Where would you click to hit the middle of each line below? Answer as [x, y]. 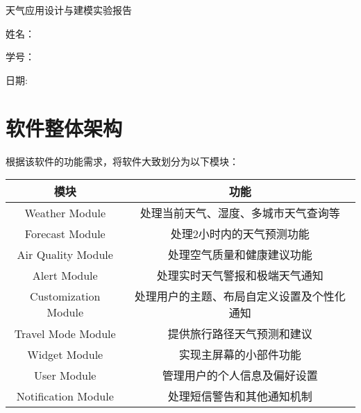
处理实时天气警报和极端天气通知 [240, 276]
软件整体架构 [64, 127]
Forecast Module [65, 233]
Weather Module [65, 212]
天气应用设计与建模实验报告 [69, 10]
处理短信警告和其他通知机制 [240, 396]
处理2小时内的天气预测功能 [240, 234]
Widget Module [65, 354]
